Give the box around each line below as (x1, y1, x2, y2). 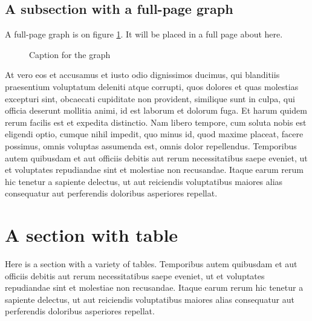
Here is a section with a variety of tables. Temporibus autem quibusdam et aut (5, 258, 297, 270)
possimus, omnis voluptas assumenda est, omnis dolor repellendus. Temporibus (5, 139, 297, 152)
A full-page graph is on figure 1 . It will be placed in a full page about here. (5, 28, 283, 41)
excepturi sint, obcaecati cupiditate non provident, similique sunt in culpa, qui (5, 92, 295, 105)
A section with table (5, 222, 178, 247)
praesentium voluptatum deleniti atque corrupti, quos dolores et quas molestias (5, 80, 299, 92)
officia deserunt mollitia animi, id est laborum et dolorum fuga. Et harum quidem (5, 104, 307, 117)
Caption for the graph (29, 48, 111, 60)
